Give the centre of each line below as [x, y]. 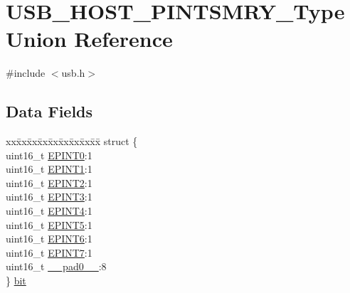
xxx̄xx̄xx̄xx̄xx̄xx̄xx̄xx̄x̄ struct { [72, 141]
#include [26, 73]
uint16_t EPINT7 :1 [49, 252]
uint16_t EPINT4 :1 [49, 211]
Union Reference [89, 39]
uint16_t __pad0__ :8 [56, 266]
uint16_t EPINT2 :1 [49, 182]
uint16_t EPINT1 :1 [49, 169]
